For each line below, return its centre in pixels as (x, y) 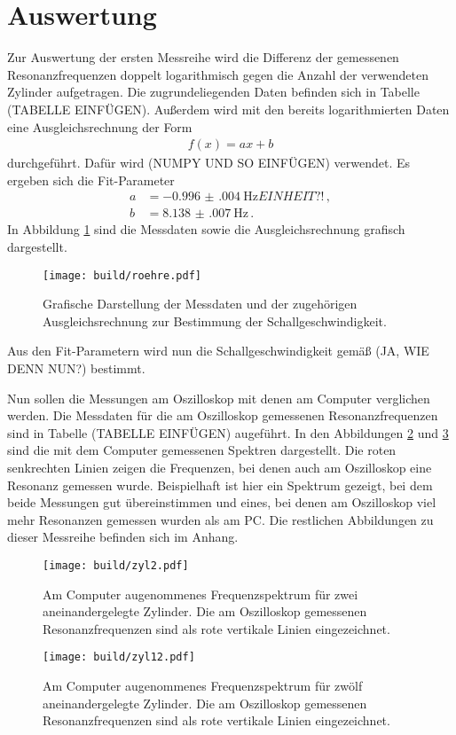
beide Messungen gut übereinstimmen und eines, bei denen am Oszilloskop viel (222, 502)
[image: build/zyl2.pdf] (116, 565)
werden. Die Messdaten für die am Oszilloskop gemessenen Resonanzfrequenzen (223, 415)
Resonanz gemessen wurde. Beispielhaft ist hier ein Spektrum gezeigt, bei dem (220, 485)
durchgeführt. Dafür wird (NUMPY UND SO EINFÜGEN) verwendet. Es (209, 163)
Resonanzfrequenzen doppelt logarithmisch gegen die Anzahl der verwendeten (218, 74)
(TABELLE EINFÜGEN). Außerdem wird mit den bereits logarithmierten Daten (228, 109)
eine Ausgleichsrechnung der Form (100, 126)
